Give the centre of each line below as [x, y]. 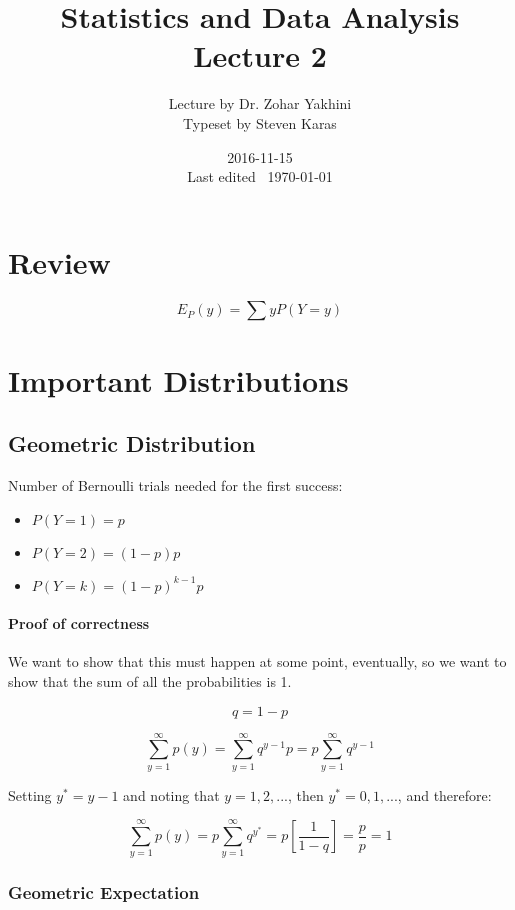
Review [59, 261]
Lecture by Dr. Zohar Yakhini [260, 103]
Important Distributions [178, 379]
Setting [30, 794]
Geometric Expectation [104, 892]
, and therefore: [444, 794]
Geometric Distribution [132, 443]
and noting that [171, 794]
